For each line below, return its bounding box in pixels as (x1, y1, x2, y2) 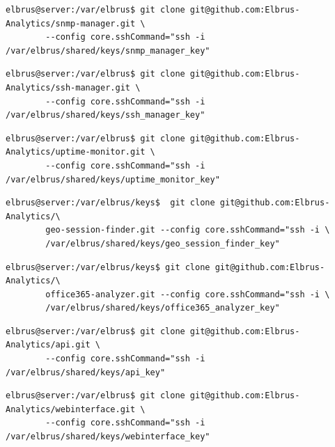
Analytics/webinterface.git (6, 404, 136, 414)
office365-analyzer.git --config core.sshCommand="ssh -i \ (45, 289, 330, 299)
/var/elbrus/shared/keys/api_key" (6, 367, 166, 377)
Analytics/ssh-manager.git (6, 82, 130, 93)
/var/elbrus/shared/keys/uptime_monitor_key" (6, 174, 220, 185)
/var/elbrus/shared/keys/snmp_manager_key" (6, 45, 210, 56)
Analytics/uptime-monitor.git (6, 147, 146, 157)
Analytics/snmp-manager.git (6, 18, 136, 29)
